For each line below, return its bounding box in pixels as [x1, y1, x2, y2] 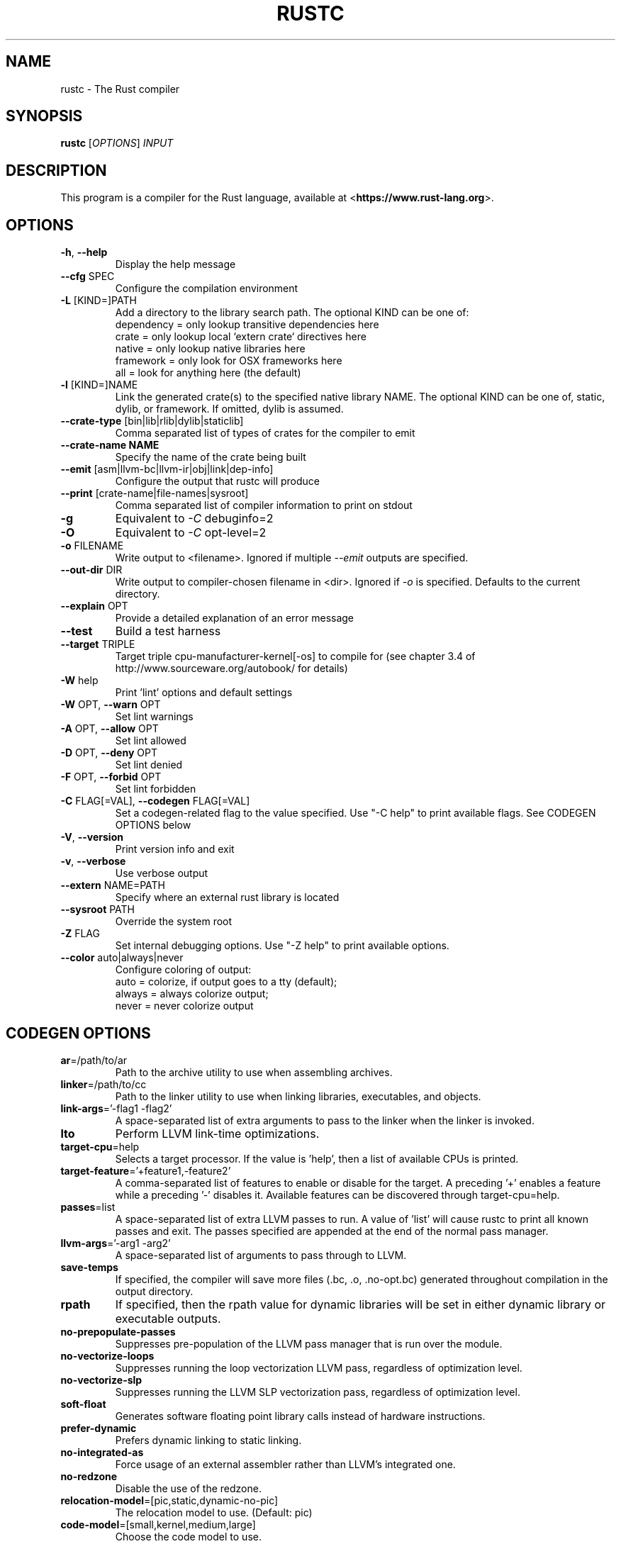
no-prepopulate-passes [60, 1325, 176, 1338]
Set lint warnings [115, 710, 194, 723]
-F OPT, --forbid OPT [60, 771, 162, 783]
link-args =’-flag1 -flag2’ [60, 1102, 172, 1114]
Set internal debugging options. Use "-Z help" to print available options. [115, 939, 449, 952]
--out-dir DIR [60, 564, 123, 576]
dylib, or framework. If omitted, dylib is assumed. [115, 403, 344, 415]
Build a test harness [115, 624, 221, 639]
